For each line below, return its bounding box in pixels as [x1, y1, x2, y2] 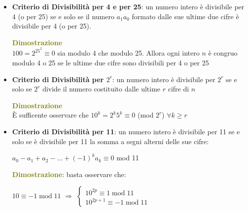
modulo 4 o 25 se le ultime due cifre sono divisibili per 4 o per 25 [12, 58, 209, 68]
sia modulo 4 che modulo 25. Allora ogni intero [57, 48, 200, 58]
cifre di [168, 84, 189, 94]
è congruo [208, 48, 238, 58]
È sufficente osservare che [12, 110, 89, 120]
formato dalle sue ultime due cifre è [132, 11, 239, 21]
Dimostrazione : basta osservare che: [12, 169, 126, 179]
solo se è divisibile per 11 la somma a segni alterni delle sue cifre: [12, 136, 209, 146]
